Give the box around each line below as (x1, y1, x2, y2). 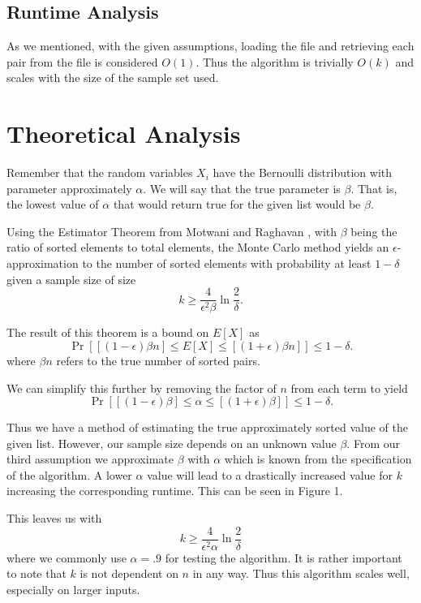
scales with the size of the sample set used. (6, 69, 219, 86)
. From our (346, 434, 400, 451)
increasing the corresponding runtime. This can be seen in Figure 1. (6, 482, 343, 499)
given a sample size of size (6, 270, 136, 287)
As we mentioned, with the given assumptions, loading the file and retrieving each (6, 37, 415, 54)
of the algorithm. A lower (6, 466, 132, 483)
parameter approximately (6, 179, 132, 196)
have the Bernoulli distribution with (213, 164, 393, 181)
